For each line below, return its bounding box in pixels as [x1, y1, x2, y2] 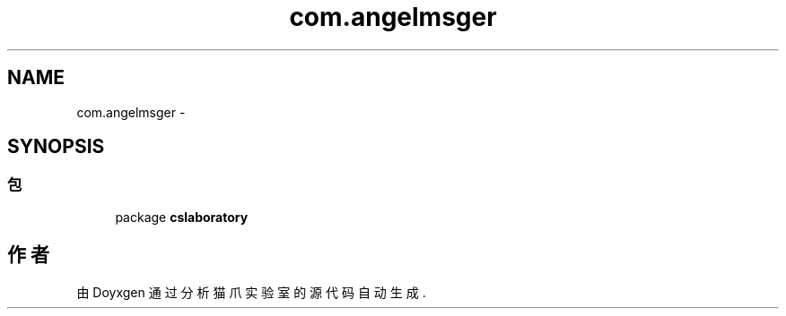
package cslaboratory [115, 209, 249, 225]
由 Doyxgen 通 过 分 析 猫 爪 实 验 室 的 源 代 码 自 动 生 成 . [76, 284, 426, 300]
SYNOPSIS [7, 135, 105, 158]
